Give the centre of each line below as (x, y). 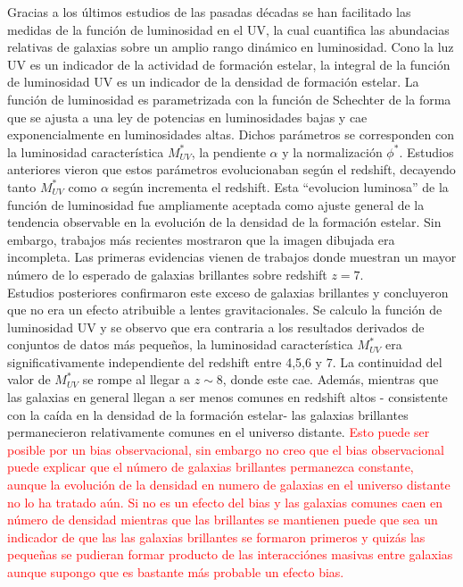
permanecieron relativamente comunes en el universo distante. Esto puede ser (219, 432)
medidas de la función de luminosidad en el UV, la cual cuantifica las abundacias (228, 29)
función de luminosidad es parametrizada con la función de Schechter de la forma (229, 99)
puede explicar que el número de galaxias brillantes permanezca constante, (211, 467)
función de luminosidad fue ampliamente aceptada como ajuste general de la (216, 204)
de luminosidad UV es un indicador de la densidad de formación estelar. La (213, 82)
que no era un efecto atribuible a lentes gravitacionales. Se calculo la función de (225, 310)
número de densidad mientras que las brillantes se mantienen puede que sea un (223, 520)
